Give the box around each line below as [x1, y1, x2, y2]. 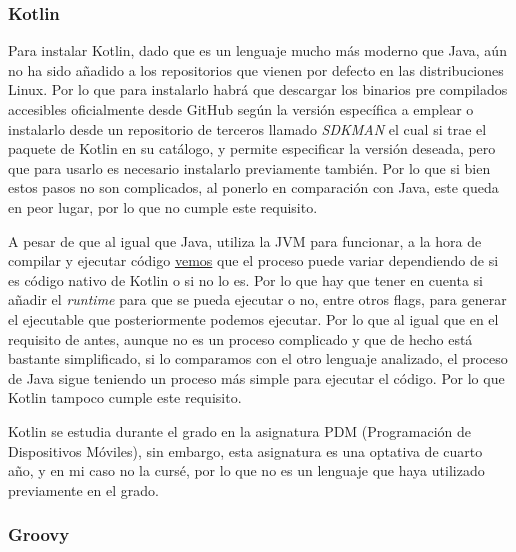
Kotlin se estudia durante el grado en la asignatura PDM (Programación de [8, 420, 472, 441]
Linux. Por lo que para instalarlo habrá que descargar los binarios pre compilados [8, 79, 508, 100]
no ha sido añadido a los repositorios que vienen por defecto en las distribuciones [8, 59, 504, 80]
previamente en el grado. [8, 479, 159, 500]
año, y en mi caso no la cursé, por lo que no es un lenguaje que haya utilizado [8, 460, 485, 481]
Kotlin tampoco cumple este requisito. [8, 387, 242, 408]
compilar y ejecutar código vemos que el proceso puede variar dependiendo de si [8, 250, 499, 271]
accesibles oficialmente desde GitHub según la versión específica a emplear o [8, 99, 474, 119]
